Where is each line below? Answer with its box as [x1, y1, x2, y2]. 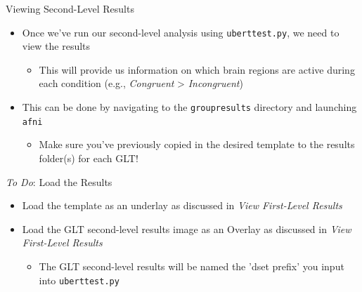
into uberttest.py [39, 272, 119, 287]
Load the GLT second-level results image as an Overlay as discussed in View [22, 221, 351, 236]
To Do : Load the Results [6, 174, 112, 189]
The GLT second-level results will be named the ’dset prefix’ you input [39, 258, 344, 273]
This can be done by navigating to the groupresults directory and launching [22, 100, 357, 114]
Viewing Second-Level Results [6, 1, 134, 15]
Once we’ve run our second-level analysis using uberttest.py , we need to [22, 25, 340, 39]
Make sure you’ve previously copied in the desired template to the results [39, 137, 355, 152]
